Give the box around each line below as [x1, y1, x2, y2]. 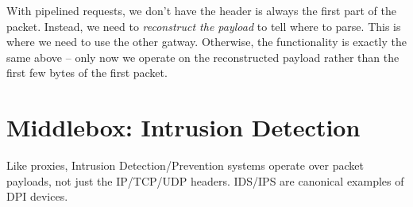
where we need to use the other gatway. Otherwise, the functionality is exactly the [6, 33, 407, 50]
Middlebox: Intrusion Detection [6, 111, 361, 144]
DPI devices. [6, 188, 68, 205]
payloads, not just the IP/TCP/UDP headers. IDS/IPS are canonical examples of [6, 172, 404, 189]
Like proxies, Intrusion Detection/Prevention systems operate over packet [6, 157, 364, 174]
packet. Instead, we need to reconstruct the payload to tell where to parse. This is [6, 17, 401, 34]
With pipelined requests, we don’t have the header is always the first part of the [6, 2, 396, 18]
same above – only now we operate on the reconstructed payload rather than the [6, 48, 399, 65]
